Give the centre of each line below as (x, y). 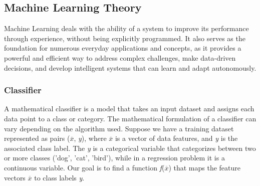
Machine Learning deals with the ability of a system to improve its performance (126, 28)
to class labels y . (59, 177)
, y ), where (90, 138)
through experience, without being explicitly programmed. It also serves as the (125, 38)
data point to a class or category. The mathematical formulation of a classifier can (130, 118)
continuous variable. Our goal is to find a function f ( (84, 167)
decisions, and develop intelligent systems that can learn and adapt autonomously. (130, 67)
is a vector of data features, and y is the (176, 138)
